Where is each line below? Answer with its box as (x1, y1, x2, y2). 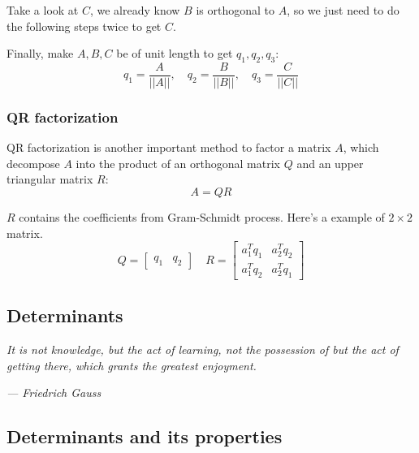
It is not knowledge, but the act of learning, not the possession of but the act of (6, 341, 399, 358)
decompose (6, 154, 60, 171)
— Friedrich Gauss (6, 384, 102, 401)
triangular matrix (6, 170, 93, 188)
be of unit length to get (116, 45, 233, 62)
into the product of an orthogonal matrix (76, 154, 280, 171)
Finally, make (6, 45, 74, 62)
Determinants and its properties (6, 424, 283, 449)
